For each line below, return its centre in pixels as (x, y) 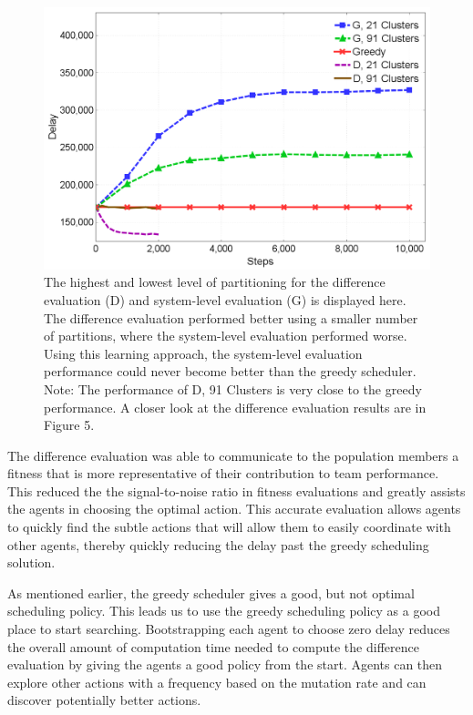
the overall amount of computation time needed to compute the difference (213, 646)
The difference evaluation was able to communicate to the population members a (233, 455)
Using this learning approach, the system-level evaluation (203, 353)
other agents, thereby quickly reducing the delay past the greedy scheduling (218, 544)
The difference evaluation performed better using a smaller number (231, 317)
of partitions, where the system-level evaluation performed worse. (226, 336)
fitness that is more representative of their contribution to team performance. (223, 473)
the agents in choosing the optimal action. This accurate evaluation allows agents (234, 509)
